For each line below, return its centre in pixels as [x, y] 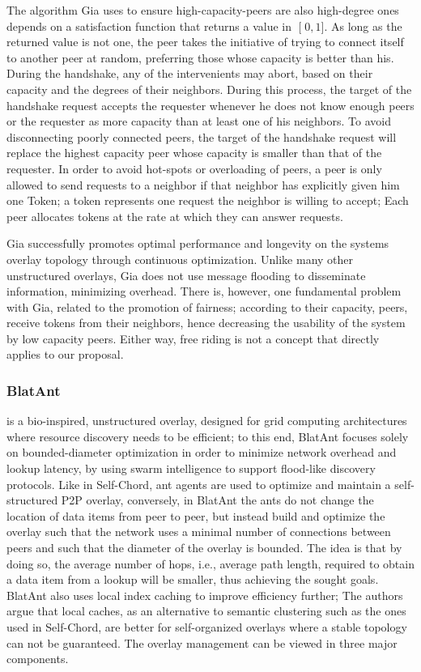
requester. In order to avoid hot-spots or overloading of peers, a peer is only [194, 168]
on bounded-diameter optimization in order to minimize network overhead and [202, 452]
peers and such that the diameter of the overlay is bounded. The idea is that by [204, 548]
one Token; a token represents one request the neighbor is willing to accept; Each [208, 200]
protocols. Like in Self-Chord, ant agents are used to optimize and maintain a [199, 484]
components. [38, 659]
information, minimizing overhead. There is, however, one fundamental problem [204, 291]
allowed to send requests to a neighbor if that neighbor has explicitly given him [203, 184]
